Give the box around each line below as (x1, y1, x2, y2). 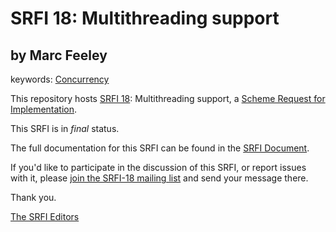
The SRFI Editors (10, 211, 80, 222)
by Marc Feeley (10, 47, 108, 64)
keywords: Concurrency (10, 73, 110, 85)
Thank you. (10, 192, 57, 203)
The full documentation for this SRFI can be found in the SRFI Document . (10, 142, 310, 154)
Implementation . (10, 103, 78, 115)
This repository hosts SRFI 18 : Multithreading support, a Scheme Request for (10, 93, 326, 104)
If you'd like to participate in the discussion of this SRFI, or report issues (10, 162, 307, 173)
